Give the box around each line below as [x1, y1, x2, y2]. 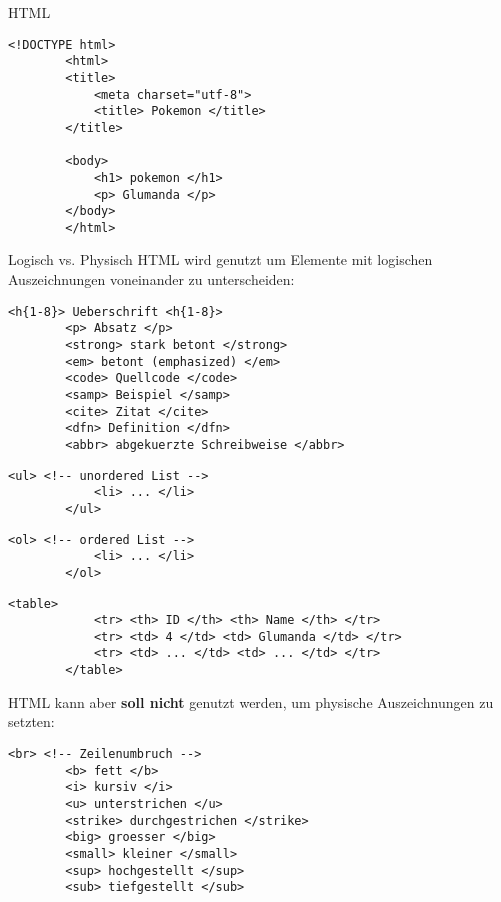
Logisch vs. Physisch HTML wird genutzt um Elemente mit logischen [8, 249, 433, 270]
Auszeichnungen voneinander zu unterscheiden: [8, 269, 295, 290]
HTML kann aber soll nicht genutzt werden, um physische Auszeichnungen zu [8, 691, 494, 712]
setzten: [8, 711, 55, 732]
